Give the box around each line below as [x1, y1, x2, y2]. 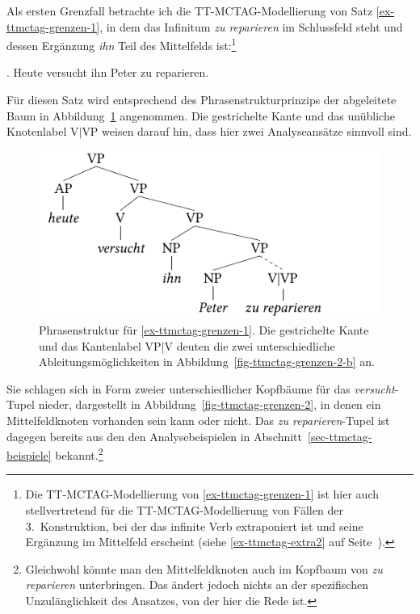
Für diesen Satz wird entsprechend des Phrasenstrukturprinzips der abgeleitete [6, 91, 397, 108]
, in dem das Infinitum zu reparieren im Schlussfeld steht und [99, 18, 403, 35]
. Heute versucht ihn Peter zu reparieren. [6, 64, 209, 81]
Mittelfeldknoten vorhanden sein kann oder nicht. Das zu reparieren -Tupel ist [6, 412, 390, 429]
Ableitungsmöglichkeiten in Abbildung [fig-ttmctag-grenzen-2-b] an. [39, 353, 375, 370]
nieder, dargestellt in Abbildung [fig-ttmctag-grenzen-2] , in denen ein [38, 396, 381, 413]
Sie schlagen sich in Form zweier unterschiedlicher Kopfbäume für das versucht [6, 380, 395, 397]
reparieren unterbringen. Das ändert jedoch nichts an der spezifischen [25, 576, 368, 593]
